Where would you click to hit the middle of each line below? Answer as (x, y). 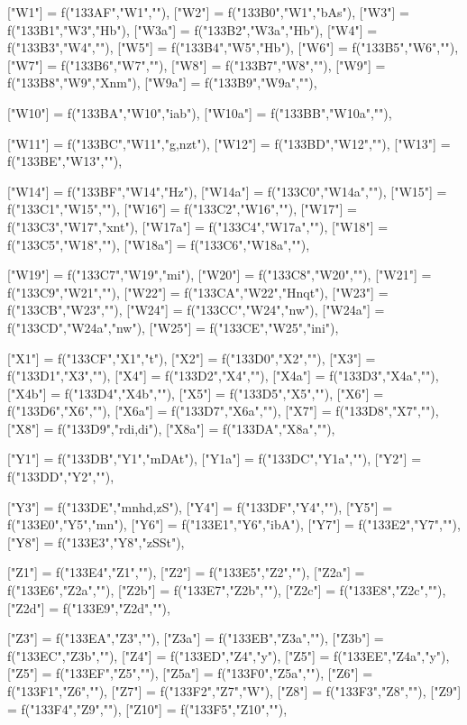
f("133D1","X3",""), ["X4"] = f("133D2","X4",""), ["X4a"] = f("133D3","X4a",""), (223, 376)
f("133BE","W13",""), (65, 161)
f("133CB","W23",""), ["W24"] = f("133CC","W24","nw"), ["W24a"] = (196, 310)
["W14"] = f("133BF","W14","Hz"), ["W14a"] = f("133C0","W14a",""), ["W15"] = (227, 191)
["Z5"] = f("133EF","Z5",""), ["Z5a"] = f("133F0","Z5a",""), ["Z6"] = (190, 673)
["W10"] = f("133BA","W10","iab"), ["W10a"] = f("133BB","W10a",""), (200, 112)
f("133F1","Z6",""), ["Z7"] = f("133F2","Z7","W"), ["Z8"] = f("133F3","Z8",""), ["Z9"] (234, 691)
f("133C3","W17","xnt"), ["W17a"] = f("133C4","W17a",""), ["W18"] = (198, 226)
